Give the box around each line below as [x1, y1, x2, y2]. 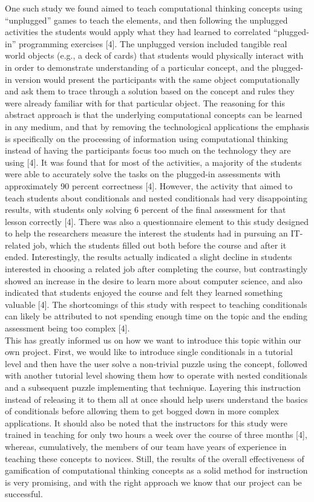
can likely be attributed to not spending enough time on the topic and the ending [5, 310, 307, 322]
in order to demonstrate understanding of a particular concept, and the [5, 60, 269, 73]
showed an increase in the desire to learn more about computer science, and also [5, 274, 303, 287]
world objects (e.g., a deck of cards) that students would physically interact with [5, 49, 304, 62]
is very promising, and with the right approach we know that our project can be [5, 475, 302, 488]
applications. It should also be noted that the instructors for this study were [5, 416, 287, 429]
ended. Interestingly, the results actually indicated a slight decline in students [5, 250, 292, 263]
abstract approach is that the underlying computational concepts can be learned [5, 108, 303, 121]
